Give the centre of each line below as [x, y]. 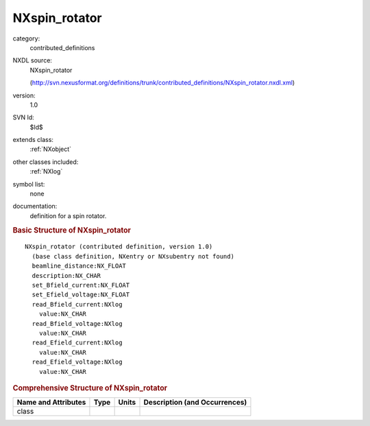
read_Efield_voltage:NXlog [77, 362]
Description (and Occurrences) [195, 403]
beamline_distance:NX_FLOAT [79, 266]
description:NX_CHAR [66, 275]
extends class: [33, 140]
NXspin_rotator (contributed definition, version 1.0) [119, 247]
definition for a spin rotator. [68, 215]
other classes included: [46, 162]
